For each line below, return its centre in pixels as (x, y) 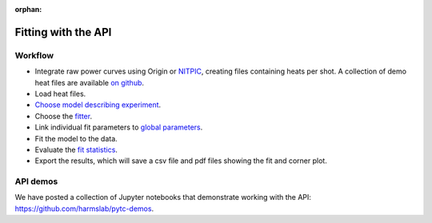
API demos (36, 181)
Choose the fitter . (63, 116)
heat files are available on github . (89, 82)
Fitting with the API (63, 32)
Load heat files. (60, 94)
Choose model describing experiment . (98, 105)
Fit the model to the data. (76, 138)
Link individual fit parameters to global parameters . (119, 127)
